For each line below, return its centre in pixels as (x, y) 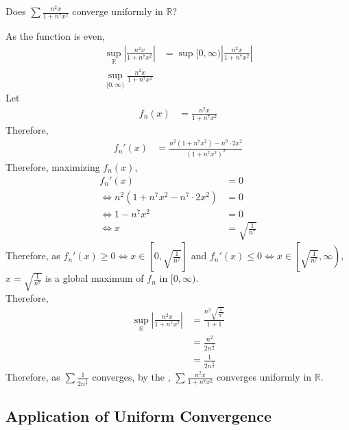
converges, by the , (131, 377)
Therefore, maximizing (53, 166)
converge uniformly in (118, 11)
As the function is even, (55, 36)
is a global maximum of (95, 278)
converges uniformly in (264, 377)
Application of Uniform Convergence (139, 416)
